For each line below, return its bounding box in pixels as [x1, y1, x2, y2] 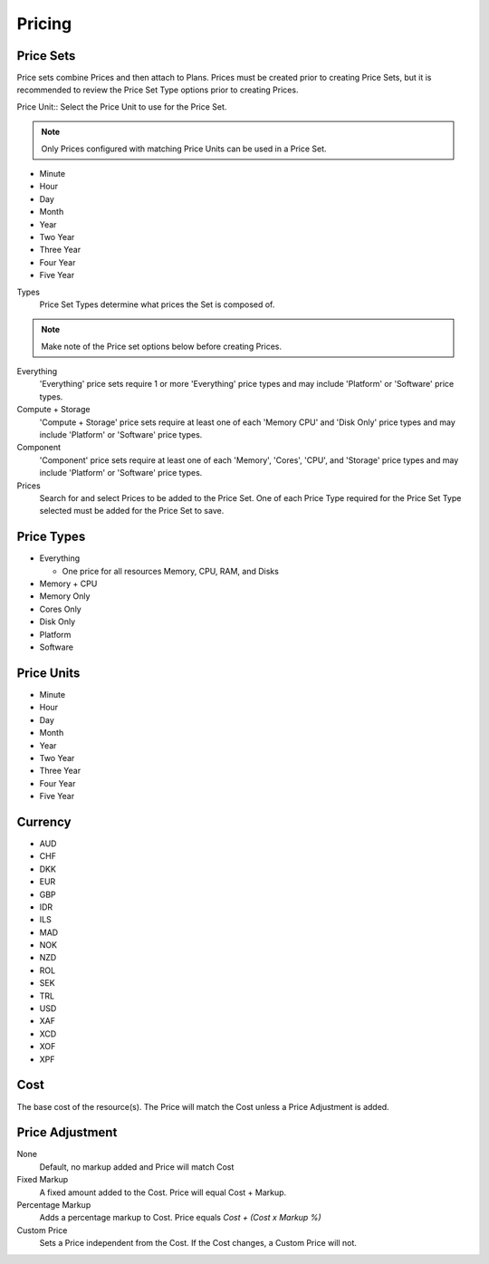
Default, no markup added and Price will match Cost [39, 1161, 235, 1172]
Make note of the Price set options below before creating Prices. [41, 341, 283, 352]
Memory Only [39, 591, 91, 602]
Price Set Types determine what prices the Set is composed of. [39, 299, 275, 310]
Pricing [16, 14, 72, 34]
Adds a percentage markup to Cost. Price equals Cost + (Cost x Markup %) [39, 1212, 321, 1223]
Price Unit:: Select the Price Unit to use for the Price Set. [16, 101, 227, 112]
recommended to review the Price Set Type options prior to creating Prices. [16, 84, 299, 95]
